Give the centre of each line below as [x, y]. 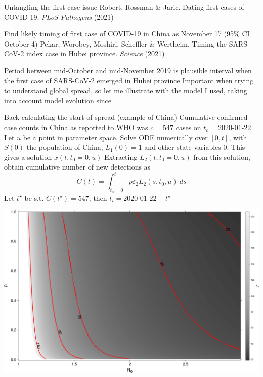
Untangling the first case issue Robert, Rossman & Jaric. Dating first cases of [124, 7]
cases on [188, 127]
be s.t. [34, 198]
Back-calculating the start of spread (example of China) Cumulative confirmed [126, 117]
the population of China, [65, 147]
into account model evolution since [58, 100]
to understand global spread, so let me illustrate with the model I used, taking [126, 90]
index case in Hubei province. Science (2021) [95, 53]
